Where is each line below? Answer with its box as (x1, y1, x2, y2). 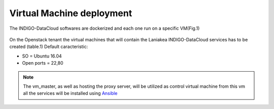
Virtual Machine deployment (9, 8, 132, 19)
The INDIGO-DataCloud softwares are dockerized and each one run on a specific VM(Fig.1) (9, 25, 200, 31)
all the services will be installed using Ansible (23, 90, 118, 96)
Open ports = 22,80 (22, 60, 63, 66)
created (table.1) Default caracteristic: (9, 43, 88, 50)
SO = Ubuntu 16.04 (22, 53, 62, 59)
